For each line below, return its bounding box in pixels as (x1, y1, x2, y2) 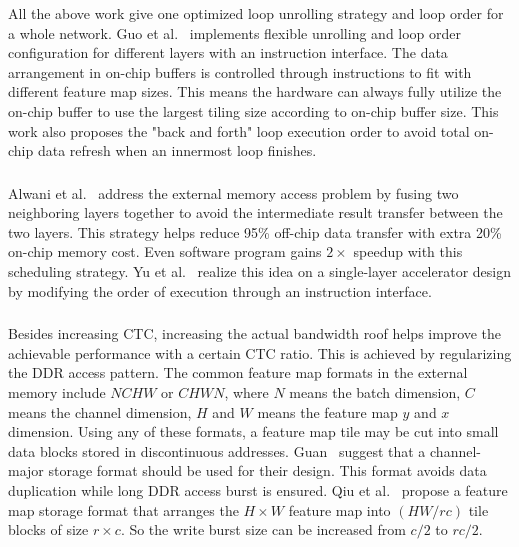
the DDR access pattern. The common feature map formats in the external (8, 362, 468, 383)
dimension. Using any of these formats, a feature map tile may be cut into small (8, 421, 499, 442)
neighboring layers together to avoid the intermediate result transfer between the (8, 202, 503, 223)
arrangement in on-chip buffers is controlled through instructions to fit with (8, 61, 472, 82)
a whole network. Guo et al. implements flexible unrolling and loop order (8, 22, 462, 43)
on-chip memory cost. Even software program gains (8, 241, 322, 262)
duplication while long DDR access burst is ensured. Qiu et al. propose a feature (8, 479, 508, 500)
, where (224, 381, 269, 402)
